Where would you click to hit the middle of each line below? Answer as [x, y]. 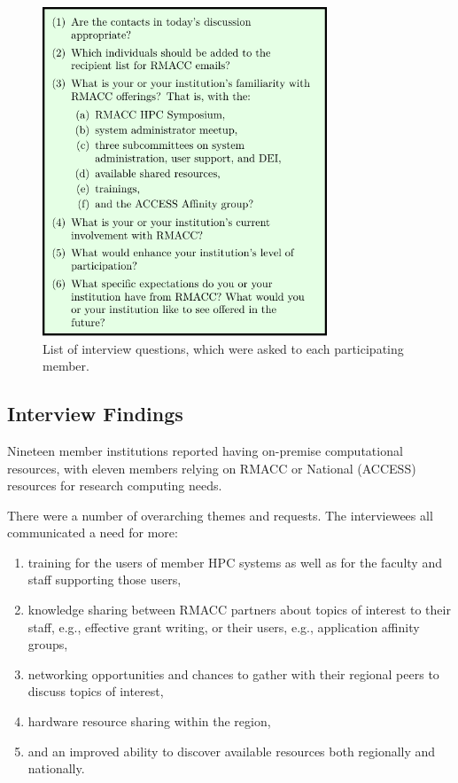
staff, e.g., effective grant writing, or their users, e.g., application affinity [224, 626]
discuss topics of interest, [96, 691]
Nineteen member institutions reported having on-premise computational [205, 450]
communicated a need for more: [93, 532]
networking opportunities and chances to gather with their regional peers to [233, 673]
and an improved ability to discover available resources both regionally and [232, 751]
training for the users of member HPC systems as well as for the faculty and [235, 562]
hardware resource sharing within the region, [149, 721]
